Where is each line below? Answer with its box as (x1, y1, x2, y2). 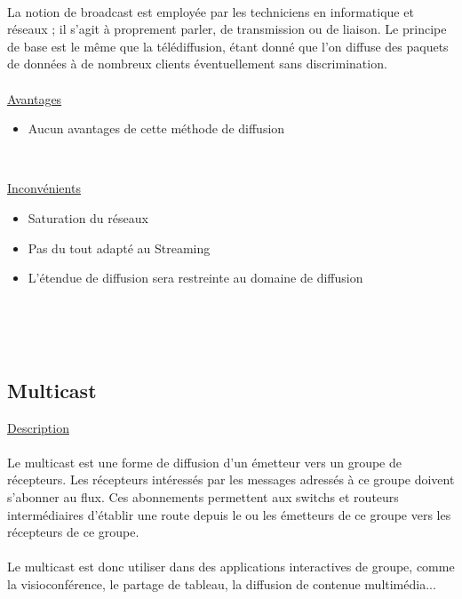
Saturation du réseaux (28, 208, 148, 227)
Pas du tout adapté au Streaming (28, 238, 211, 257)
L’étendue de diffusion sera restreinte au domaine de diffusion (28, 268, 363, 287)
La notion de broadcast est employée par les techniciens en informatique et (7, 2, 414, 20)
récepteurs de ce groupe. (7, 523, 139, 541)
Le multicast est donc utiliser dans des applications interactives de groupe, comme (7, 557, 455, 576)
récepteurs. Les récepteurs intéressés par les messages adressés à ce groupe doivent (7, 470, 455, 489)
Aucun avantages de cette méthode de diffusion (28, 119, 285, 138)
